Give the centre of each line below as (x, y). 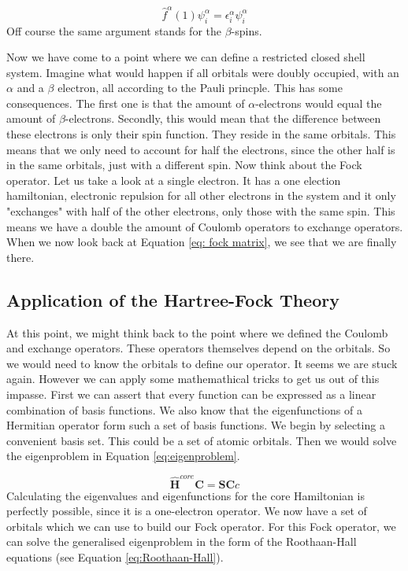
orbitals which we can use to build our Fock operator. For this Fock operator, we (201, 526)
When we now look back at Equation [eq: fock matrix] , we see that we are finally (202, 242)
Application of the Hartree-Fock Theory (173, 299)
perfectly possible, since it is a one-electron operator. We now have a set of (187, 511)
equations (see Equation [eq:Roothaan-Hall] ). (115, 557)
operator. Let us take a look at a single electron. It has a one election (174, 180)
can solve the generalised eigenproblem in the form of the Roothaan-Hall (182, 542)
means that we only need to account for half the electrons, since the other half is (201, 149)
